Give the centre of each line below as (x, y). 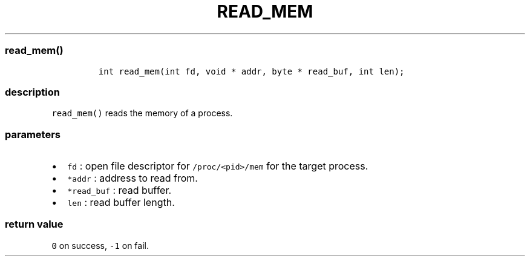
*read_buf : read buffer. (119, 190)
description (32, 92)
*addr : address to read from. (132, 178)
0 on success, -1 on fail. (100, 245)
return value (34, 224)
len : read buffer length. (121, 202)
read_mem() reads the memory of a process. (142, 113)
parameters (33, 134)
